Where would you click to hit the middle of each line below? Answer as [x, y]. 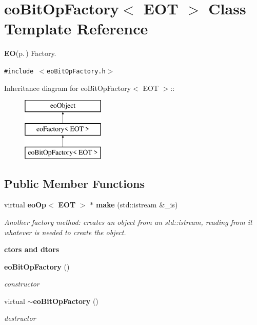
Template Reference [76, 28]
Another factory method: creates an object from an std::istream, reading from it [128, 222]
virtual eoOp [25, 205]
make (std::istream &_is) [137, 205]
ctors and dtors [32, 249]
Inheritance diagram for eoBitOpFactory [68, 88]
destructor [20, 318]
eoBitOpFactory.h [76, 71]
